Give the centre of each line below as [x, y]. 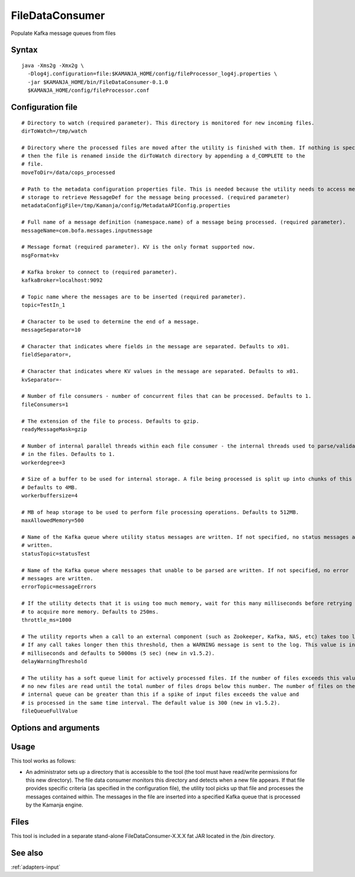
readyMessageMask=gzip [54, 429]
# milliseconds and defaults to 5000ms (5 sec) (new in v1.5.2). [118, 653]
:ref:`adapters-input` [36, 867]
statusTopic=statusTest [56, 553]
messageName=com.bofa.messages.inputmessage [87, 230]
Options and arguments [55, 728]
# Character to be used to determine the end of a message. [110, 322]
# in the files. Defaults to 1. [68, 454]
